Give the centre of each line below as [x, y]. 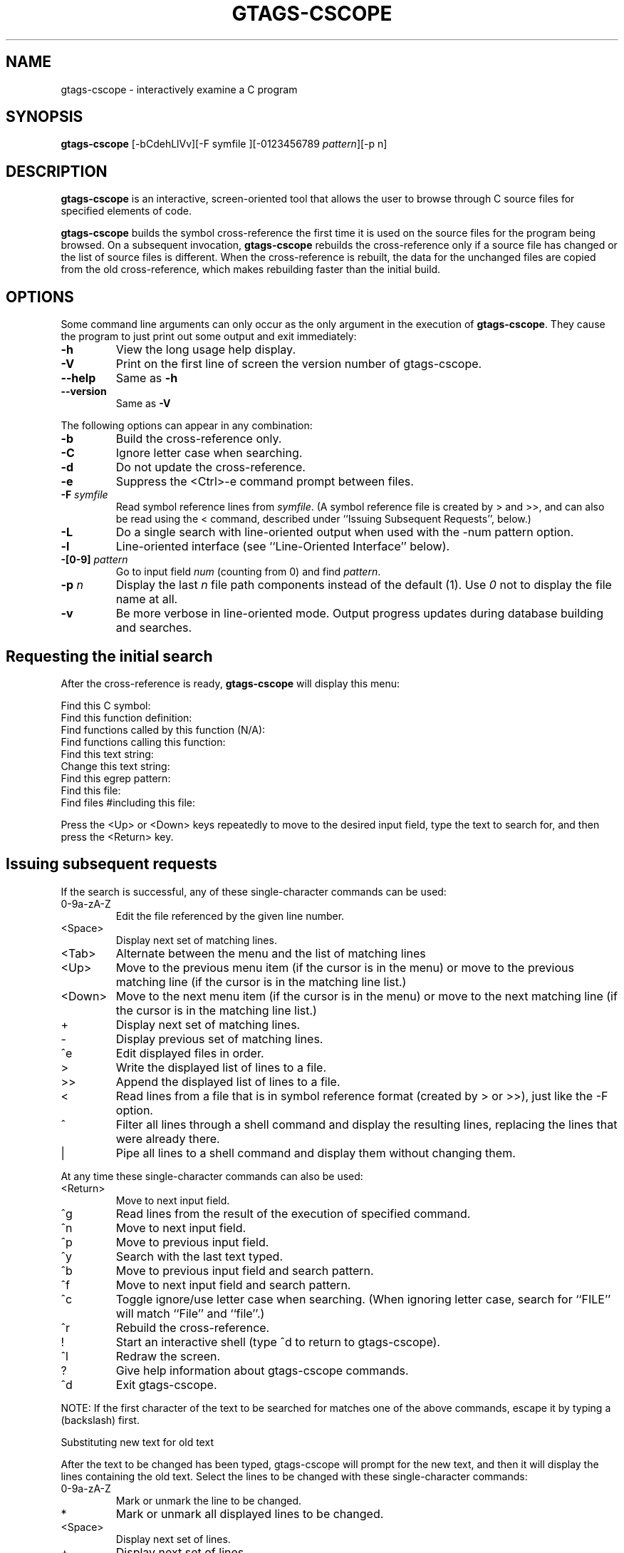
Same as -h [147, 378]
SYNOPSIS [45, 117]
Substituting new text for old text [137, 1442]
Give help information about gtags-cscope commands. [262, 1370]
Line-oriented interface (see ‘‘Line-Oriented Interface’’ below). [283, 547]
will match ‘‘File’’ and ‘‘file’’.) [190, 1313]
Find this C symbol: [106, 705]
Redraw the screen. [168, 1356]
